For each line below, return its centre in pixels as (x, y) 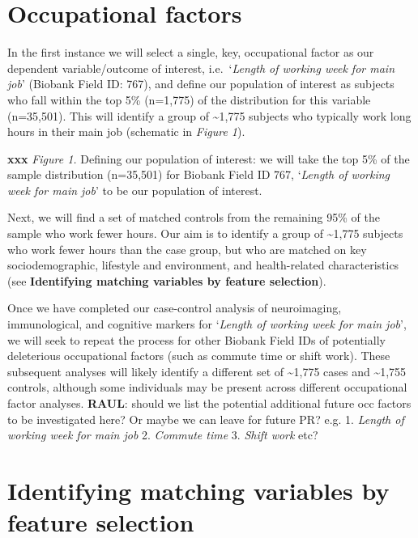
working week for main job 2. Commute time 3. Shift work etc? (163, 435)
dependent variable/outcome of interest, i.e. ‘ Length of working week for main (201, 68)
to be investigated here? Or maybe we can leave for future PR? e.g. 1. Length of (206, 419)
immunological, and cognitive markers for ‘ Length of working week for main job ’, (207, 324)
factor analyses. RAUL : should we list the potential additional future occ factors (209, 403)
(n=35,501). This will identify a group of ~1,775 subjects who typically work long (209, 115)
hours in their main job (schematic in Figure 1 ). (126, 131)
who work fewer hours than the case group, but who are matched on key (187, 249)
